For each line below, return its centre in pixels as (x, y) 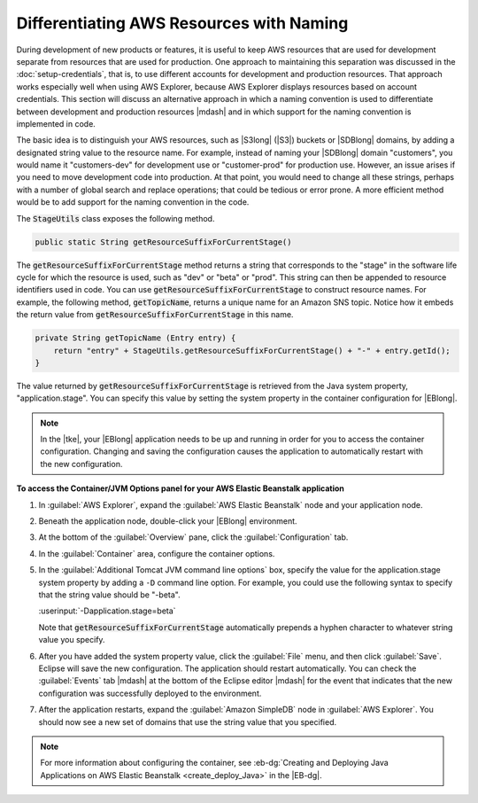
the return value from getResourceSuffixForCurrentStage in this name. (155, 315)
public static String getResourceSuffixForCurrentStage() (163, 242)
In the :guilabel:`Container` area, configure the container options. (157, 553)
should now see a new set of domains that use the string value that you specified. (187, 721)
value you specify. (72, 640)
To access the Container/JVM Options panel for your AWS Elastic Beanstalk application (181, 488)
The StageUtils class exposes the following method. (116, 218)
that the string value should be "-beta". (109, 595)
